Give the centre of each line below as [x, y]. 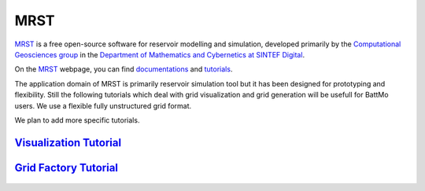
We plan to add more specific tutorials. [77, 120]
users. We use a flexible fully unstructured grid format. [103, 105]
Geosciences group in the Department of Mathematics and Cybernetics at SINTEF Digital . [160, 54]
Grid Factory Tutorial [66, 168]
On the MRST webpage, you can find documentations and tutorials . [124, 69]
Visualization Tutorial [68, 143]
